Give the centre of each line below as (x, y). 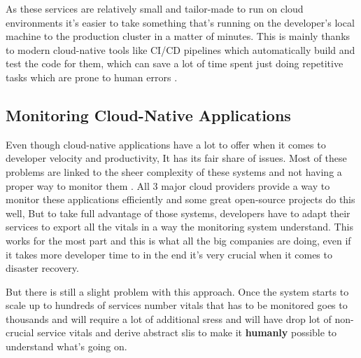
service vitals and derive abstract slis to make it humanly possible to (187, 332)
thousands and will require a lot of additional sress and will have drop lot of (169, 318)
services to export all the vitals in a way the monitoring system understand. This (179, 227)
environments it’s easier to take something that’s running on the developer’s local (180, 22)
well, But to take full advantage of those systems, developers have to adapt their (178, 213)
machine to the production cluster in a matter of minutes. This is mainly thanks (178, 36)
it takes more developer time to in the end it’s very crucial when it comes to (169, 254)
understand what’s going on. (66, 346)
